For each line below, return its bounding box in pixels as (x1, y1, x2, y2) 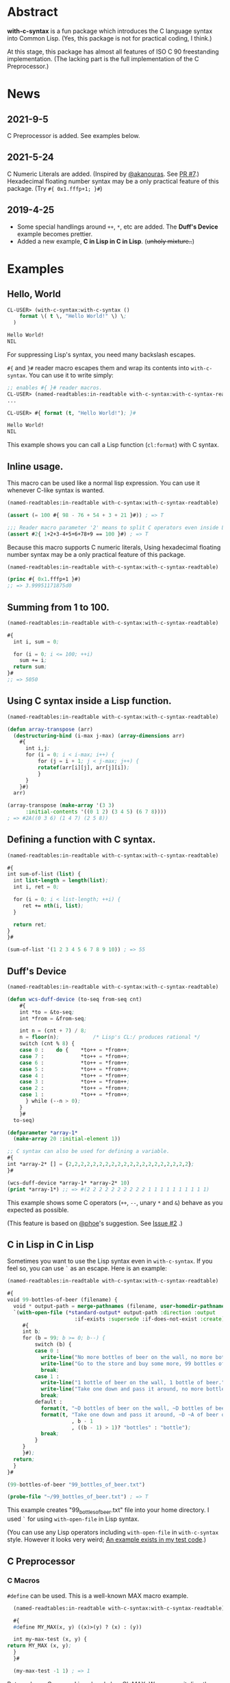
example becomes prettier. (16, 229, 93, 238)
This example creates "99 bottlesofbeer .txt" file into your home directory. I (7, 1506, 209, 1516)
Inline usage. (7, 461, 64, 472)
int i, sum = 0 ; (13, 638, 60, 645)
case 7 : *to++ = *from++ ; (19, 1053, 130, 1060)
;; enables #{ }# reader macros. (7, 384, 103, 391)
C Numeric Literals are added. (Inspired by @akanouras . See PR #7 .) (7, 170, 200, 178)
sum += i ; (19, 657, 48, 664)
